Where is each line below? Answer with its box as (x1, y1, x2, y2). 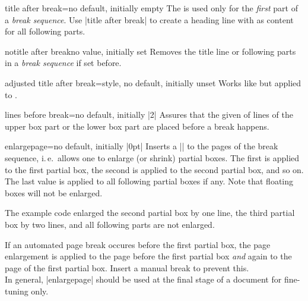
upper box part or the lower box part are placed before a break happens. (5, 120, 269, 132)
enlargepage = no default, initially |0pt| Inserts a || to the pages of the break (5, 140, 278, 152)
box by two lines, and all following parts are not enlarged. (5, 218, 215, 230)
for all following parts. (5, 25, 85, 37)
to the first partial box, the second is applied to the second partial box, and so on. (5, 163, 304, 175)
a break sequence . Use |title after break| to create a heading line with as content (5, 13, 294, 26)
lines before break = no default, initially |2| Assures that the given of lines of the (5, 108, 293, 121)
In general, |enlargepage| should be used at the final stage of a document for (5, 273, 282, 286)
